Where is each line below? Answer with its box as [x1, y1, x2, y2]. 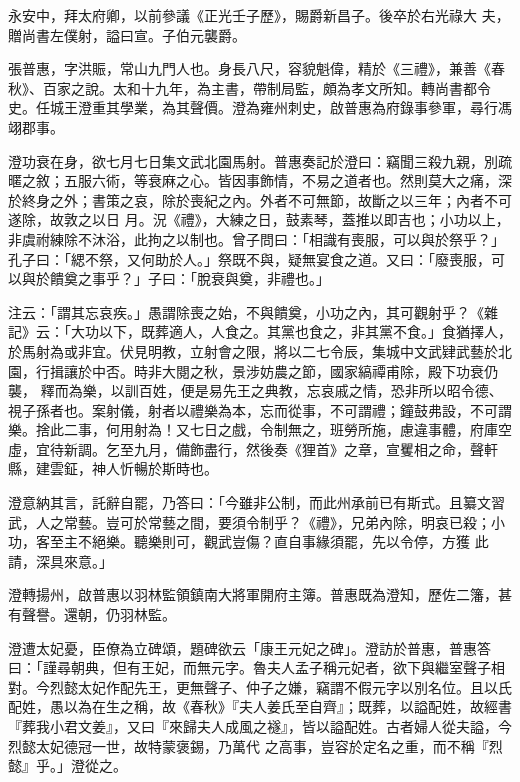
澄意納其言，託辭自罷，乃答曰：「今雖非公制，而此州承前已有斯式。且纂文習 [8, 492, 505, 513]
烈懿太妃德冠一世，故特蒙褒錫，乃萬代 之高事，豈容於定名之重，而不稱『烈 [8, 735, 503, 756]
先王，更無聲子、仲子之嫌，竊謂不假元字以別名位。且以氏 [133, 676, 512, 697]
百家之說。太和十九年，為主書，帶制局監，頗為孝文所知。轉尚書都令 [42, 77, 491, 98]
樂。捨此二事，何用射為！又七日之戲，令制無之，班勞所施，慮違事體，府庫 [8, 419, 498, 440]
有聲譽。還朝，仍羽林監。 [8, 604, 176, 625]
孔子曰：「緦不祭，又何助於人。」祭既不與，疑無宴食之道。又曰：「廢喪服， [8, 248, 491, 269]
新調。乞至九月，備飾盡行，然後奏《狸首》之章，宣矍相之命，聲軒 [63, 438, 498, 459]
